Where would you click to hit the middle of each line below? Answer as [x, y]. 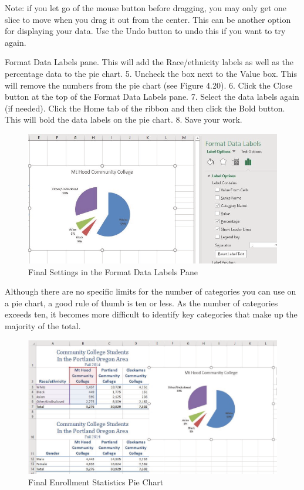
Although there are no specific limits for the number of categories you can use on [151, 291]
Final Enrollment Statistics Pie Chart [96, 482]
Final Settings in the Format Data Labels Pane [113, 271]
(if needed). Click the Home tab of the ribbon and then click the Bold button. [145, 108]
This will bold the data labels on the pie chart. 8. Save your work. [124, 119]
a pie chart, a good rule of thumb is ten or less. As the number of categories [141, 303]
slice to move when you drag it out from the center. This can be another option [148, 19]
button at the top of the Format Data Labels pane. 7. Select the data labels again [152, 97]
